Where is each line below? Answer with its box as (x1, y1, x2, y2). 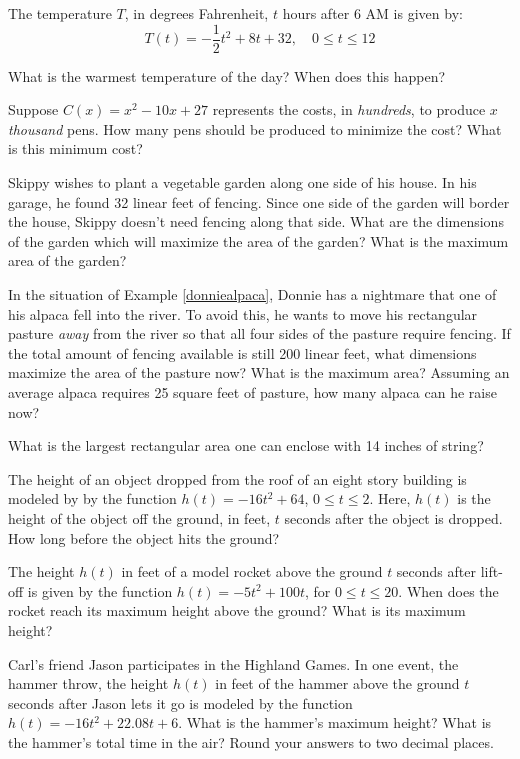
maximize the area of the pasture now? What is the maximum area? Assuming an (8, 362, 510, 383)
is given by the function (27, 580, 173, 601)
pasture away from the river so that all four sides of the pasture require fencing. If (8, 323, 511, 344)
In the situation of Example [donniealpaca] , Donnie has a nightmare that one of (8, 284, 497, 304)
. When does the (398, 580, 499, 601)
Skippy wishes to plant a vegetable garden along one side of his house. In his (8, 172, 477, 193)
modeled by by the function (8, 488, 177, 509)
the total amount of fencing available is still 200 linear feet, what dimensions (8, 342, 477, 363)
